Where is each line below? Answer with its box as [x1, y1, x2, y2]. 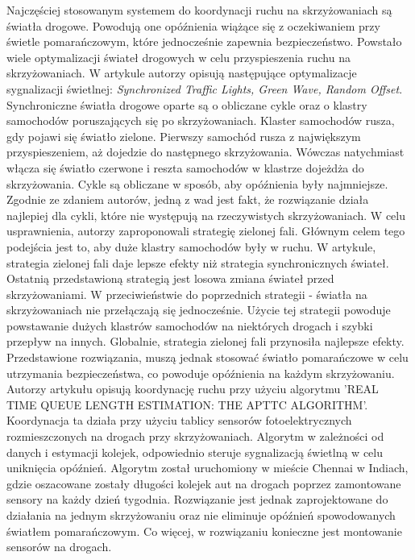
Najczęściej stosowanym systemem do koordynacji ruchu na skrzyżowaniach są [6, 2, 392, 18]
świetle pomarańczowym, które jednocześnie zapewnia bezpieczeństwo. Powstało [6, 33, 402, 50]
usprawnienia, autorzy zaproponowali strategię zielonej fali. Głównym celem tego [6, 222, 405, 239]
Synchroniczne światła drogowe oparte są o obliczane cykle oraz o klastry [6, 96, 367, 113]
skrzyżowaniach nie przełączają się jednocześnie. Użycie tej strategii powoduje [6, 301, 391, 318]
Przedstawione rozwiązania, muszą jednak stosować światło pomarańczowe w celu [6, 349, 409, 366]
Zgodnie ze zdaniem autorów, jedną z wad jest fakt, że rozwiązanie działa [6, 191, 369, 208]
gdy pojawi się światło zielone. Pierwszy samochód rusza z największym [6, 127, 361, 144]
